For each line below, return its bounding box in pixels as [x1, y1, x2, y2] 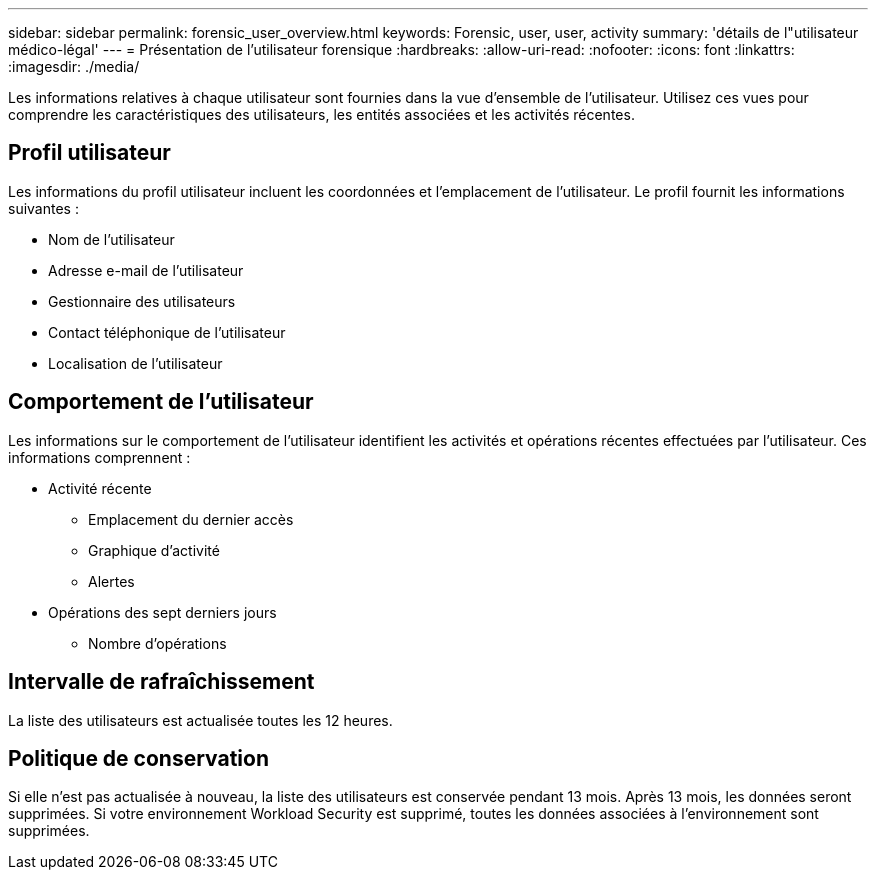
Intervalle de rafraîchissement [8, 669, 315, 695]
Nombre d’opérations [88, 634, 227, 652]
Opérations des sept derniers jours [48, 603, 277, 621]
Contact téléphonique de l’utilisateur [48, 323, 286, 341]
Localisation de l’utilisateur [48, 354, 223, 372]
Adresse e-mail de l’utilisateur [48, 261, 244, 279]
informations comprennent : [8, 448, 191, 466]
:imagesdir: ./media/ [8, 58, 140, 75]
